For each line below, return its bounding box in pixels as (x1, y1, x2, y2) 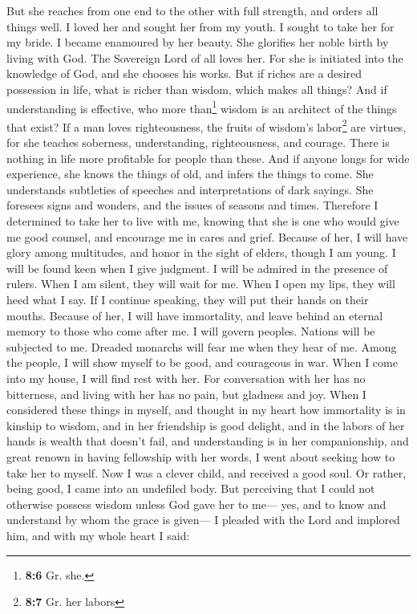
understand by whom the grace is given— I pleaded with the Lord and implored (6, 511, 400, 528)
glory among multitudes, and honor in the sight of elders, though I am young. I (6, 244, 396, 261)
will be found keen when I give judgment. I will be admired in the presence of (6, 259, 388, 276)
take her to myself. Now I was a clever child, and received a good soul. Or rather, (6, 464, 407, 481)
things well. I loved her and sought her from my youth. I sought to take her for (6, 18, 395, 35)
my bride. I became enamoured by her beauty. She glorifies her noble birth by (6, 34, 389, 51)
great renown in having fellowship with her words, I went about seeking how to (6, 448, 395, 465)
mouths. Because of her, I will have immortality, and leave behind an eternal (6, 307, 383, 323)
